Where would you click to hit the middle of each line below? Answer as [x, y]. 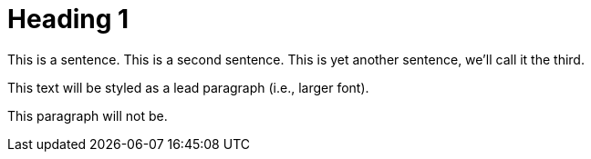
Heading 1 [68, 19]
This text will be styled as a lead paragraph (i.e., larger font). [188, 87]
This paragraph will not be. [88, 115]
